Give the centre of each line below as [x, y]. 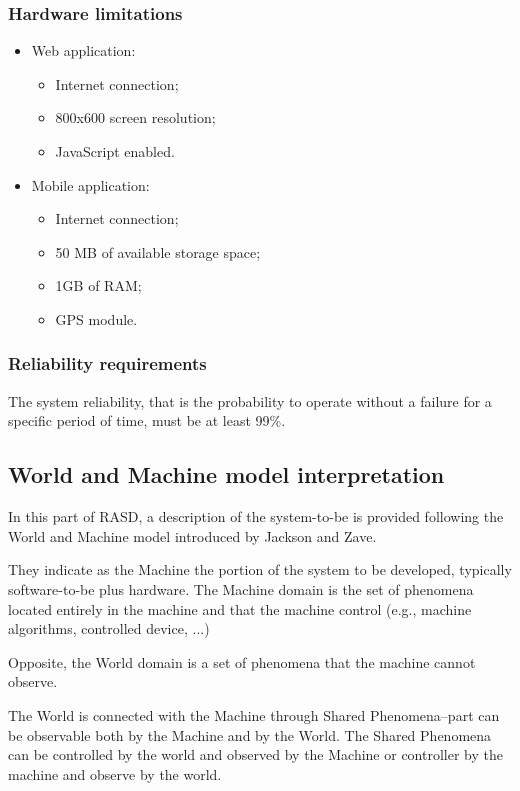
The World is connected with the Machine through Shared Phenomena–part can [254, 714]
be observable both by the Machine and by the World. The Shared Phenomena [250, 734]
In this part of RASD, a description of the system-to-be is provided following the [256, 516]
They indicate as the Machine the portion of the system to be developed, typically [260, 569]
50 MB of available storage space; [158, 251]
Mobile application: [90, 184]
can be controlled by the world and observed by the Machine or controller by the [255, 754]
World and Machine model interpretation [226, 474]
